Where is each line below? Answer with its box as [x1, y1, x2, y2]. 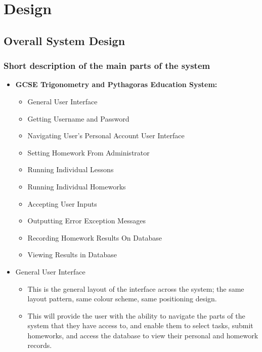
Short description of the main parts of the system [4, 59, 210, 72]
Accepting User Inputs [27, 198, 97, 209]
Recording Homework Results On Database [27, 232, 162, 243]
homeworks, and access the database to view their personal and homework [27, 330, 258, 340]
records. [27, 340, 52, 350]
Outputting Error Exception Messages [27, 215, 146, 226]
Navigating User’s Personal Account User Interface [27, 130, 185, 141]
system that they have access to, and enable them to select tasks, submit [27, 320, 253, 331]
